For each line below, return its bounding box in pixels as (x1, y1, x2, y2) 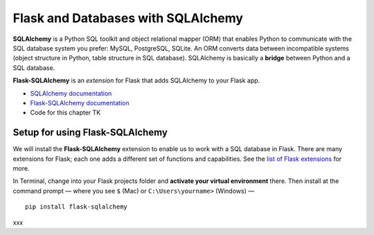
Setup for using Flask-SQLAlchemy (12, 127, 168, 139)
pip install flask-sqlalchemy (25, 203, 128, 211)
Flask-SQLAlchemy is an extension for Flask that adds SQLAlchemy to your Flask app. (12, 76, 260, 85)
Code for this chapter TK (30, 108, 101, 117)
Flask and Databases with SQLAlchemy (12, 10, 244, 26)
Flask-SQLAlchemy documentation (30, 98, 130, 107)
